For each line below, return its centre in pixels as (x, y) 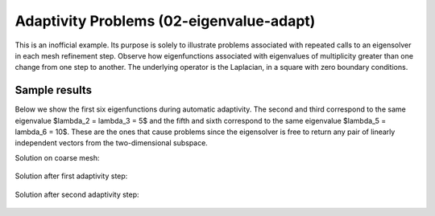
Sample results (54, 90)
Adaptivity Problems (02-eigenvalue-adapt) (165, 21)
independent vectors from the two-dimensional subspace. (112, 143)
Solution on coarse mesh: (57, 157)
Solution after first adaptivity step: (71, 176)
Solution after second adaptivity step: (77, 194)
